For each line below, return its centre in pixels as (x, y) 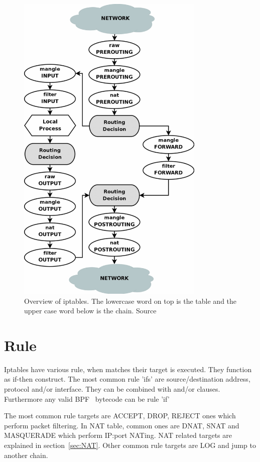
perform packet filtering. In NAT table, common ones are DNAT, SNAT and (122, 425)
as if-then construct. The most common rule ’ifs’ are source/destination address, (127, 379)
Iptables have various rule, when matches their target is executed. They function (128, 369)
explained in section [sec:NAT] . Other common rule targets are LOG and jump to (130, 445)
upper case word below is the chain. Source (90, 311)
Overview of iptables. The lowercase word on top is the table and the (131, 301)
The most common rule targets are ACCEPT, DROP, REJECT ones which (120, 416)
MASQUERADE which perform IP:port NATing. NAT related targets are (118, 435)
